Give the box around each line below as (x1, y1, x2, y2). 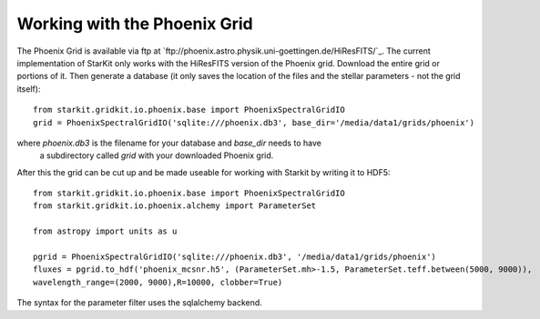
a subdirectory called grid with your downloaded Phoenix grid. (39, 150, 274, 161)
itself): (16, 83, 41, 95)
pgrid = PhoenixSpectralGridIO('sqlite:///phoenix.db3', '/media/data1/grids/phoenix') (33, 252, 437, 263)
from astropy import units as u (33, 226, 178, 236)
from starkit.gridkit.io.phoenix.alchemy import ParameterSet (33, 201, 317, 211)
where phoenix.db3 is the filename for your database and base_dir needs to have (16, 137, 322, 148)
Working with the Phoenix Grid (16, 14, 254, 34)
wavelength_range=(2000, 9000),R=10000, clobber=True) (33, 277, 283, 287)
